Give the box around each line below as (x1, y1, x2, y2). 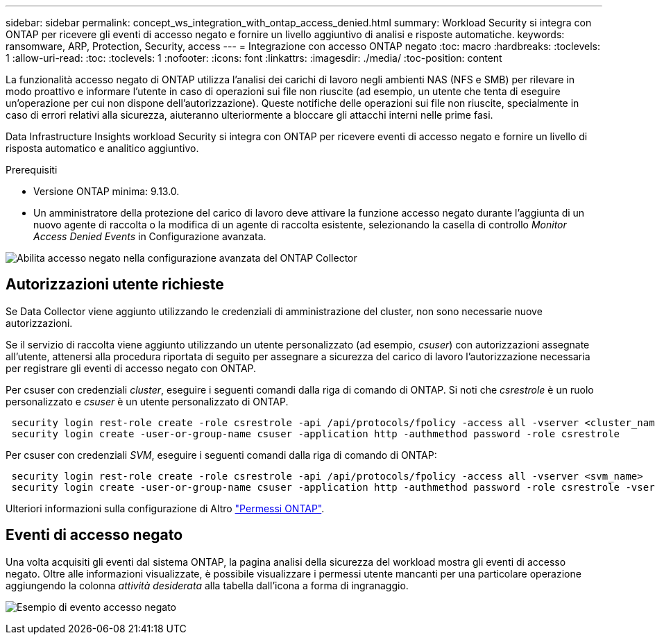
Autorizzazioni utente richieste (6, 276, 224, 294)
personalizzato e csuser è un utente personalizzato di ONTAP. (6, 395, 289, 407)
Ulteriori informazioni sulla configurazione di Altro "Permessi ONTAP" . (6, 502, 325, 514)
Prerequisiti (6, 164, 58, 176)
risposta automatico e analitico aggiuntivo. (6, 142, 199, 154)
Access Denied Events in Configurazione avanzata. (33, 230, 266, 242)
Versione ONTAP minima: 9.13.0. (33, 185, 180, 197)
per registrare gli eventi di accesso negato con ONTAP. (6, 362, 257, 374)
